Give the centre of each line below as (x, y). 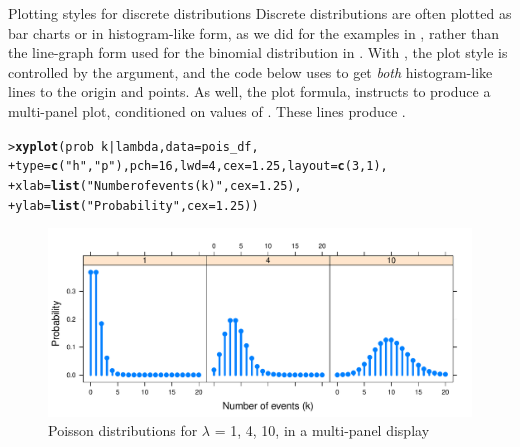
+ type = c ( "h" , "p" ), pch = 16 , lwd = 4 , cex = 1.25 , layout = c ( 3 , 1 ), (198, 166)
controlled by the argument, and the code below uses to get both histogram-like (250, 71)
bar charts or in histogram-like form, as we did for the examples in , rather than (254, 32)
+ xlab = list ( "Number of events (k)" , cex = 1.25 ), (155, 185)
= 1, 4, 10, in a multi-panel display (322, 430)
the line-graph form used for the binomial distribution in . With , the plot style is (258, 52)
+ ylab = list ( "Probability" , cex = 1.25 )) (133, 205)
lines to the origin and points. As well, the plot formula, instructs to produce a (249, 91)
